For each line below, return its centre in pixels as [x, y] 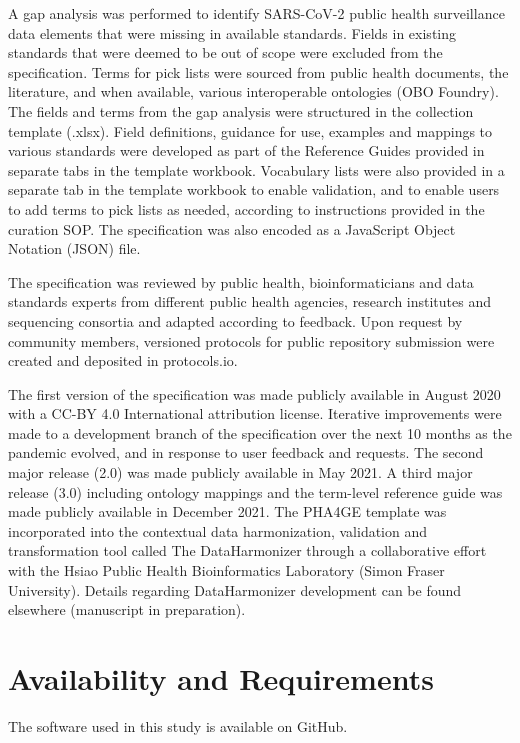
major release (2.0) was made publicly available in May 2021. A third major [240, 472]
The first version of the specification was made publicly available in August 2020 [254, 393]
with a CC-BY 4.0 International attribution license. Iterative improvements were [255, 413]
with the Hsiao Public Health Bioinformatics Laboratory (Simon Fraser [226, 570]
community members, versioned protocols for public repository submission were [251, 340]
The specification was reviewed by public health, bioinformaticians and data [241, 281]
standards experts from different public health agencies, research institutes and [249, 301]
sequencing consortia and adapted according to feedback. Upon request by [235, 320]
